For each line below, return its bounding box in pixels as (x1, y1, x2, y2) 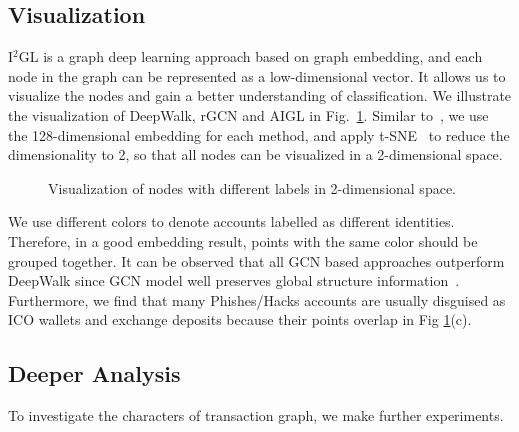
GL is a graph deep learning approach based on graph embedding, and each (18, 46, 483, 67)
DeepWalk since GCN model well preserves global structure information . (8, 270, 460, 291)
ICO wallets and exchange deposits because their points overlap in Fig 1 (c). (8, 309, 472, 330)
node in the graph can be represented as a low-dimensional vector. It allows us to (8, 65, 506, 86)
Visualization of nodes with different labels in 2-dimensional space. (48, 177, 456, 198)
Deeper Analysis (8, 358, 181, 389)
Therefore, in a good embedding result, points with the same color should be (8, 230, 478, 251)
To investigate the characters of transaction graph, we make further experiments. (8, 405, 504, 426)
